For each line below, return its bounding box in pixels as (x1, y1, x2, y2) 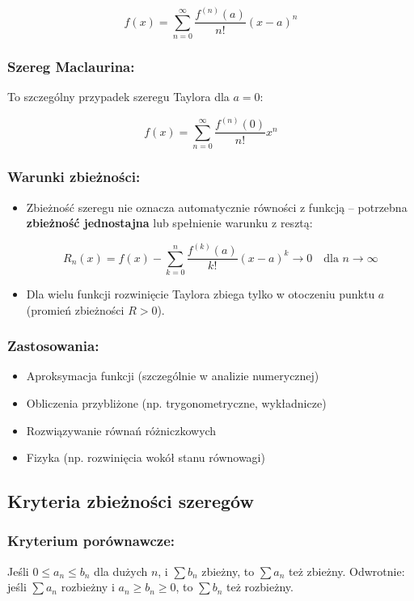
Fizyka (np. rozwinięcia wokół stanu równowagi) (26, 449, 265, 466)
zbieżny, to (201, 562, 255, 579)
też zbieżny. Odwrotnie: (289, 562, 405, 579)
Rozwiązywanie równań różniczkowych (26, 421, 217, 438)
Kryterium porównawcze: (7, 531, 175, 551)
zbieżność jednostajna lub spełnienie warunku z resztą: (26, 214, 313, 231)
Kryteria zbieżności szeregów (7, 489, 254, 514)
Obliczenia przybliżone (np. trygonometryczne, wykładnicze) (26, 394, 327, 411)
